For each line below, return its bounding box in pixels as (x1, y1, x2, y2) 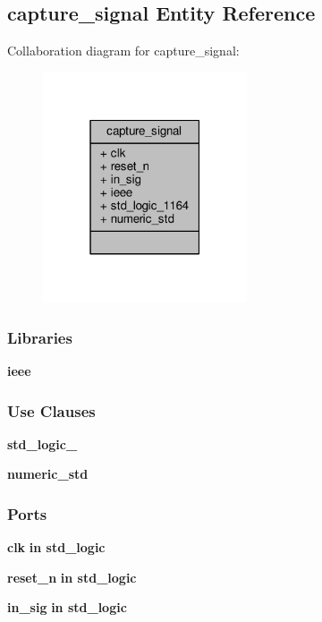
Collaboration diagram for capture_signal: (7, 41, 240, 60)
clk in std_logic (7, 538, 106, 557)
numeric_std (7, 464, 89, 483)
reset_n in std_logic (7, 567, 137, 586)
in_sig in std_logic (7, 598, 127, 617)
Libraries (7, 326, 72, 348)
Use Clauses (7, 399, 96, 422)
